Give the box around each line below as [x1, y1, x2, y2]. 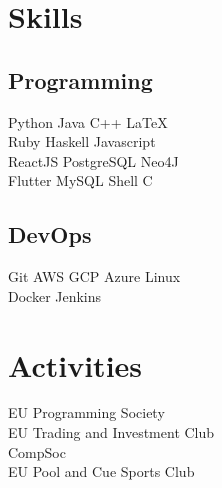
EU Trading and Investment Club [8, 422, 215, 443]
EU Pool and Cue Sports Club [8, 461, 195, 482]
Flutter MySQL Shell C [8, 170, 153, 191]
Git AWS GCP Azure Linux [8, 266, 181, 287]
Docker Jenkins [8, 285, 102, 306]
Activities [8, 344, 143, 385]
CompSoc [8, 441, 66, 462]
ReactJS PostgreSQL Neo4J [8, 150, 179, 171]
